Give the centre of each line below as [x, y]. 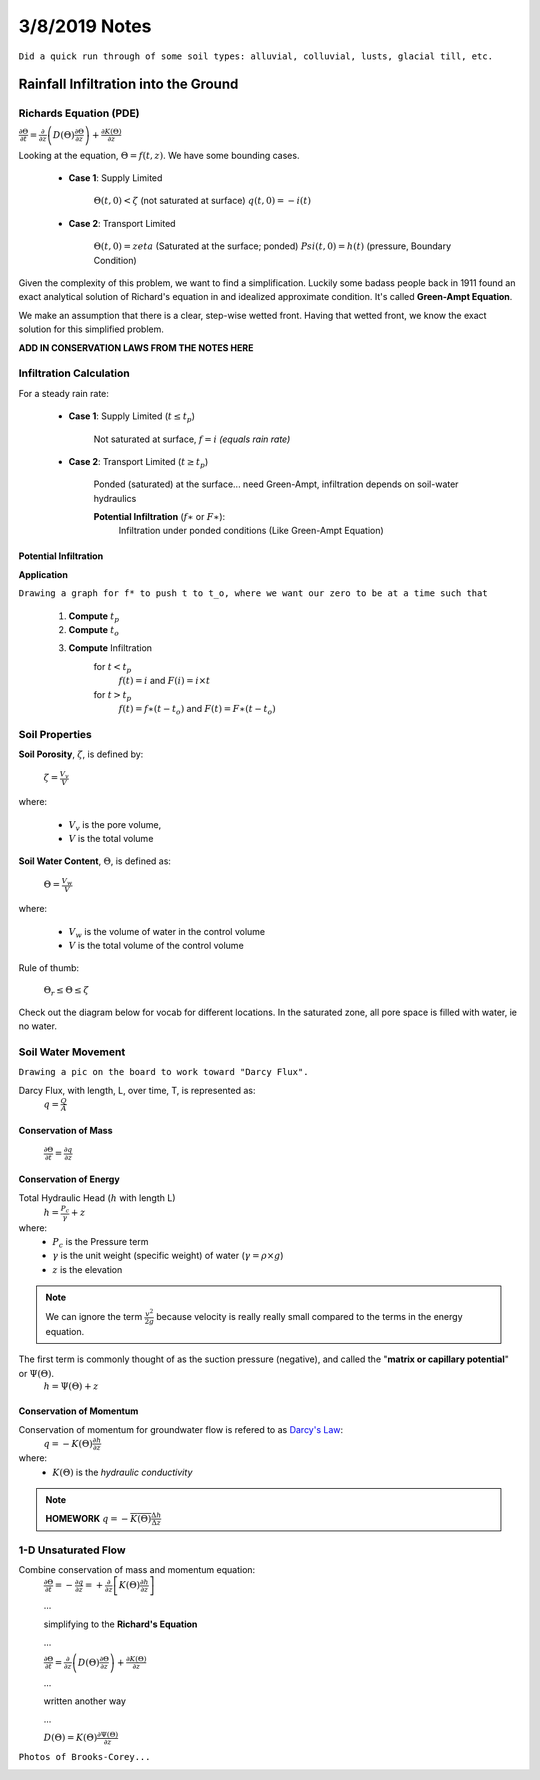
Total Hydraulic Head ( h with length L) [97, 1197]
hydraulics [115, 498]
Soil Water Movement [72, 1052]
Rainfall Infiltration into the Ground [128, 84]
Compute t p [94, 617]
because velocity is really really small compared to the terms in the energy [310, 1316]
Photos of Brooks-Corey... [84, 1757]
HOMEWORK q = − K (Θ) [98, 1518]
